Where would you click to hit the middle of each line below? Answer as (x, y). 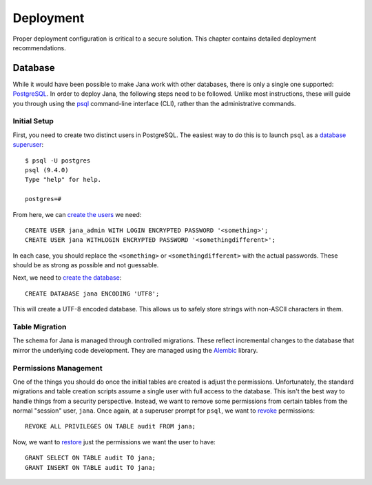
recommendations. (40, 48)
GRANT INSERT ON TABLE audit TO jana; (91, 467)
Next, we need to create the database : (67, 278)
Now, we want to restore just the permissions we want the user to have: (114, 442)
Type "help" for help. (63, 180)
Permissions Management (58, 368)
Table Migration (40, 327)
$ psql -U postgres (58, 161)
